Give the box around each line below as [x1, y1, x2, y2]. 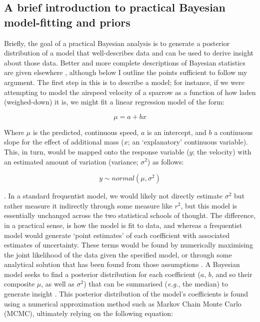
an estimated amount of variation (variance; [4, 156, 138, 166]
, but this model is [180, 200, 237, 210]
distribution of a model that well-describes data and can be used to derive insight [4, 47, 254, 58]
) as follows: [147, 156, 184, 166]
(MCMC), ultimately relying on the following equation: [4, 308, 173, 318]
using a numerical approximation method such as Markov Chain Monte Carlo [4, 298, 241, 308]
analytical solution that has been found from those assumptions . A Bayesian [4, 259, 240, 269]
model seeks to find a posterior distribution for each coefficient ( [4, 268, 200, 279]
